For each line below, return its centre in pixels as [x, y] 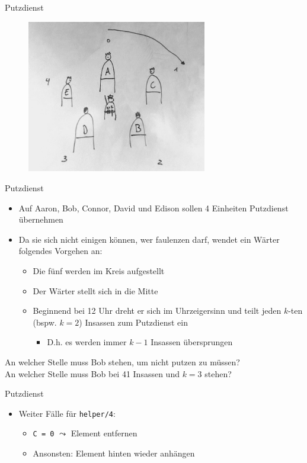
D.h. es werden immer [87, 342]
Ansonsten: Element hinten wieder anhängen [114, 453]
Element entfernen [104, 433]
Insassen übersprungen [192, 342]
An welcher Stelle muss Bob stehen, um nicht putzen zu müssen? [122, 362]
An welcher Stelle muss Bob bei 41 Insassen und [92, 373]
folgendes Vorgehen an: [60, 251]
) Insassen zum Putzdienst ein [134, 322]
